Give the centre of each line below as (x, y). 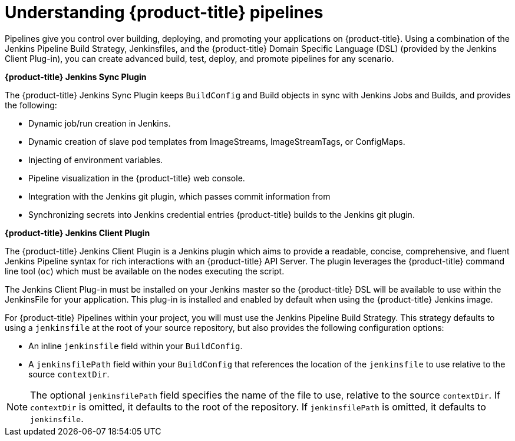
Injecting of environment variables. (96, 160)
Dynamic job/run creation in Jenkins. (100, 123)
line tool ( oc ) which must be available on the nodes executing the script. (145, 271)
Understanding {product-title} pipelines (164, 12)
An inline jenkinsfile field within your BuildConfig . (136, 346)
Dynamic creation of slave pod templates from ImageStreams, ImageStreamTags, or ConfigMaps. (217, 141)
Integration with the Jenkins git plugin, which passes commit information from (179, 196)
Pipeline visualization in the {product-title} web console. (137, 178)
